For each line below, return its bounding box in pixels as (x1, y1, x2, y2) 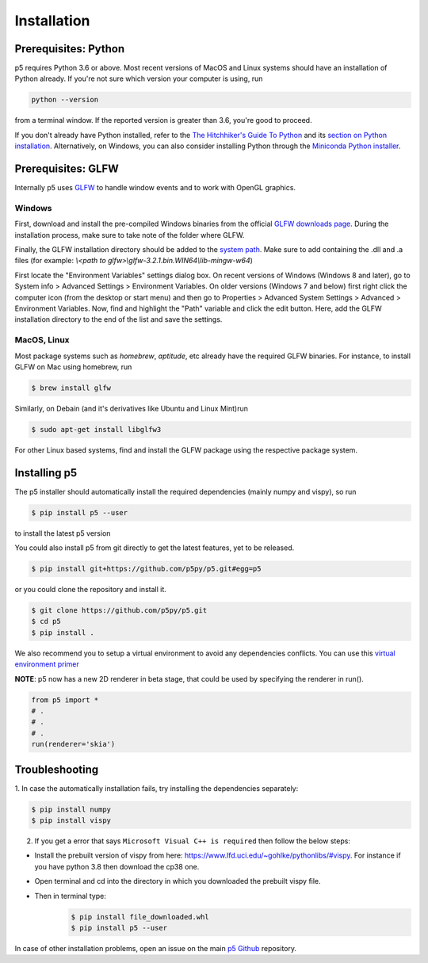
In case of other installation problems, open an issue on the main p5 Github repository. (14, 943, 297, 953)
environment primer (14, 659, 79, 669)
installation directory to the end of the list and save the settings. (14, 315, 223, 324)
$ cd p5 (31, 617, 61, 626)
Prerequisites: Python (14, 42, 125, 55)
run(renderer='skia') (31, 739, 116, 749)
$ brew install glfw (31, 383, 111, 392)
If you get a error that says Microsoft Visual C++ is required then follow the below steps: (34, 836, 350, 846)
